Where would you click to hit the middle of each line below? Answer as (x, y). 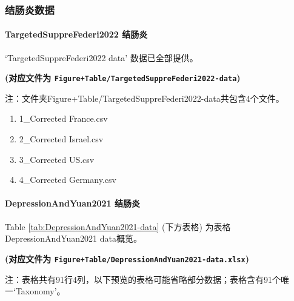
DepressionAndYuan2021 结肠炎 (73, 203)
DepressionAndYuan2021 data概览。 (73, 238)
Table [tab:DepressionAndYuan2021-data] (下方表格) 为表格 (118, 226)
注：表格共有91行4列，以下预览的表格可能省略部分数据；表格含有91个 (143, 279)
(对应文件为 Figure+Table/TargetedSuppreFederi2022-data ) (123, 78)
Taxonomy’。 (40, 291)
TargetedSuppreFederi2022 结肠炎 (76, 34)
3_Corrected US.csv (57, 159)
